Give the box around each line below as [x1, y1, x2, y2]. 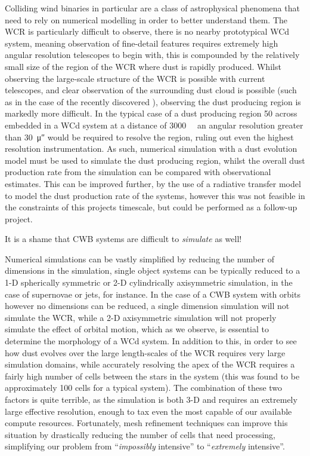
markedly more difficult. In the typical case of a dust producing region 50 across [5, 107, 297, 120]
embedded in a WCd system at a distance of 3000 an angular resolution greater [5, 118, 303, 131]
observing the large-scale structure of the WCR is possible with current [5, 72, 265, 84]
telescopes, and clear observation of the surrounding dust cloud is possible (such [5, 84, 297, 96]
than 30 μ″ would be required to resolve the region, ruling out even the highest [5, 130, 294, 143]
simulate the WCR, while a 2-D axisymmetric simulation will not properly [5, 311, 277, 323]
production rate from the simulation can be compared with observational [5, 166, 271, 178]
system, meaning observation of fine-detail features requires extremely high [5, 36, 278, 49]
